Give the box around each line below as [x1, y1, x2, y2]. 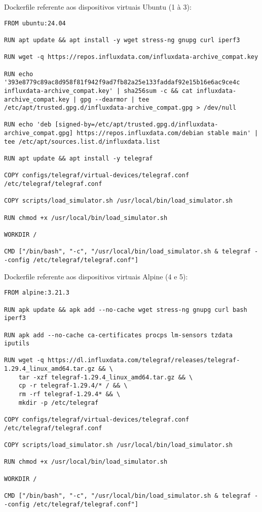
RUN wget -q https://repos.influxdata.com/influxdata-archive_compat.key [4, 53, 258, 61]
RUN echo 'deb [4, 121, 52, 129]
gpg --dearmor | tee [80, 95, 149, 103]
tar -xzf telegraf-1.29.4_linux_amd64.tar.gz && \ [18, 373, 193, 381]
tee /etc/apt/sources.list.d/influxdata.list [4, 138, 160, 145]
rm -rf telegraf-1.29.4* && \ [18, 391, 121, 398]
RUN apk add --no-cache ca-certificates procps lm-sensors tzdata [4, 331, 233, 339]
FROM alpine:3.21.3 [4, 289, 69, 297]
